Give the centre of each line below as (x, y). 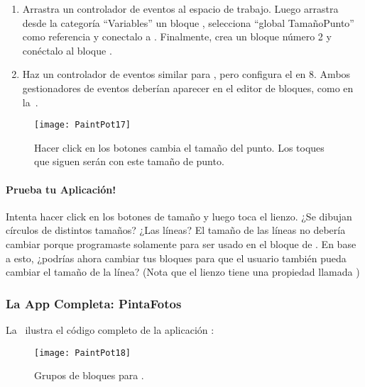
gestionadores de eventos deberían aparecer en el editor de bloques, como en (188, 88)
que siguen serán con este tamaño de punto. (129, 161)
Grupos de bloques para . (89, 375)
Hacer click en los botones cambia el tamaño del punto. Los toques (179, 147)
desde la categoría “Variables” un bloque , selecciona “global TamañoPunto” (188, 22)
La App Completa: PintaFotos (94, 303)
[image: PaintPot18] (83, 353)
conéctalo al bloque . (67, 50)
